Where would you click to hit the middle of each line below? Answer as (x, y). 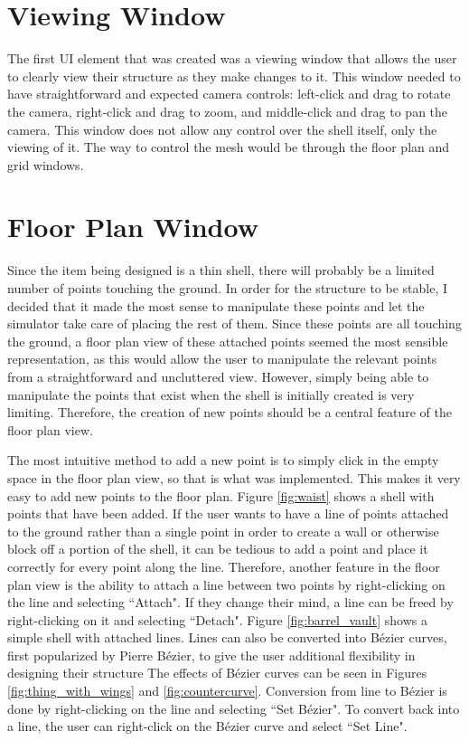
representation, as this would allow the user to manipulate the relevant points (222, 359)
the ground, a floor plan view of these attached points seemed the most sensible (228, 341)
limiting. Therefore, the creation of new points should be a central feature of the (230, 412)
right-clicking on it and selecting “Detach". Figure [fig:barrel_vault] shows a (217, 619)
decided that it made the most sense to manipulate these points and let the (216, 305)
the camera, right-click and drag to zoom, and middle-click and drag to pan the (228, 111)
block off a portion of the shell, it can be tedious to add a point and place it (218, 549)
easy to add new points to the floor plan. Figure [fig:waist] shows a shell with (221, 495)
